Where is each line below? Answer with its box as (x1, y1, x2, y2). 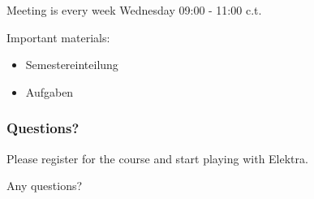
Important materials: (6, 28, 110, 45)
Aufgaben (25, 83, 74, 100)
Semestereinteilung (25, 56, 118, 73)
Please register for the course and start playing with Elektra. (6, 149, 308, 167)
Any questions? (6, 177, 83, 194)
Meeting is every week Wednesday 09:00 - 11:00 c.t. (6, 2, 262, 18)
